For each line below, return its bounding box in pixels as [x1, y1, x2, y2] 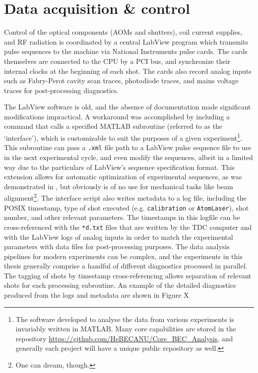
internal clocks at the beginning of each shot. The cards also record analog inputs [4, 65, 252, 76]
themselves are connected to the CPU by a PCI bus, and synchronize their [4, 55, 231, 66]
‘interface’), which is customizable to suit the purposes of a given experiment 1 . [4, 131, 243, 143]
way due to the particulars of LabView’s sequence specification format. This [4, 161, 235, 172]
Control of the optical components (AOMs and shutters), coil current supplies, [4, 27, 243, 37]
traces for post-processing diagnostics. [4, 85, 119, 95]
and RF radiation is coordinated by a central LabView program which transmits [4, 36, 249, 47]
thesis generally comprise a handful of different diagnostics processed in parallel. [4, 261, 248, 271]
